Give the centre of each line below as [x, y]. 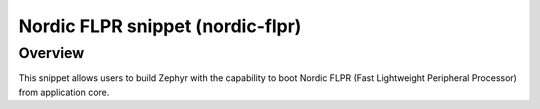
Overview [51, 53]
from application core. [64, 92]
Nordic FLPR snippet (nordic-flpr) [160, 26]
